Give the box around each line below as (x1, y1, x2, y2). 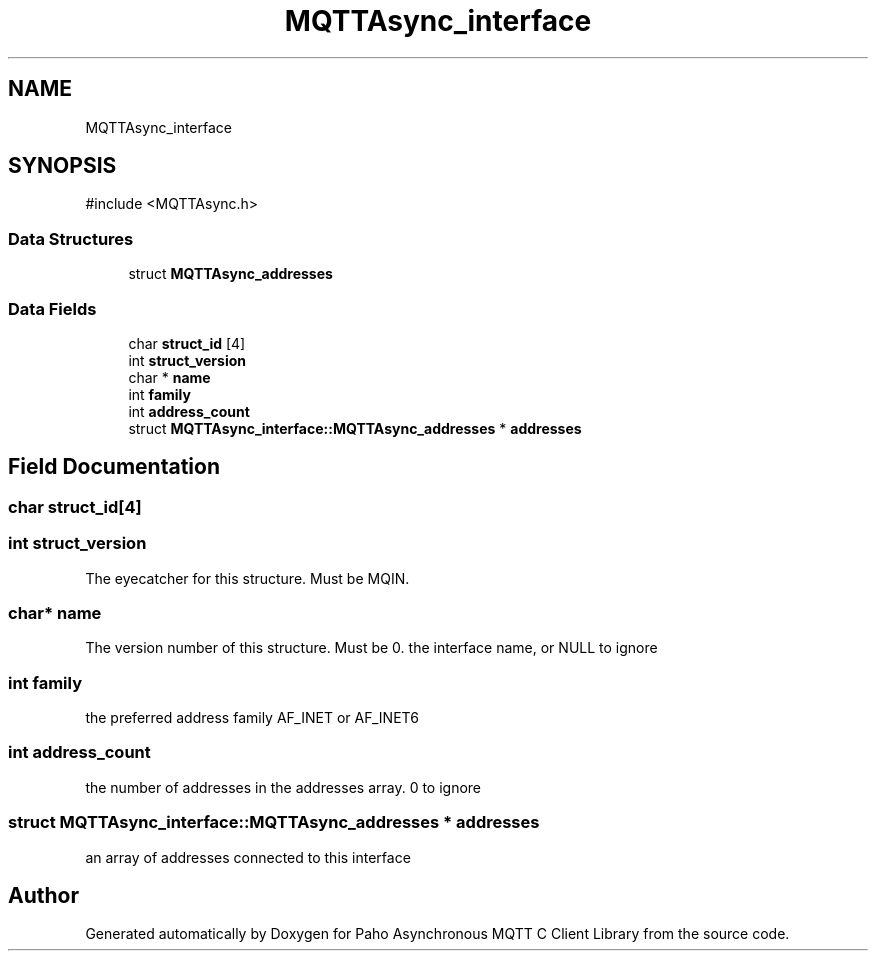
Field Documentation (8, 454, 220, 480)
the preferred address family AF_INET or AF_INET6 (85, 709, 419, 727)
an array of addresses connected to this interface (85, 848, 411, 866)
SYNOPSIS (8, 153, 117, 179)
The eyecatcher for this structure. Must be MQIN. (85, 569, 410, 587)
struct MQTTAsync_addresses (128, 265, 333, 283)
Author (8, 882, 79, 908)
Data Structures (8, 228, 134, 249)
